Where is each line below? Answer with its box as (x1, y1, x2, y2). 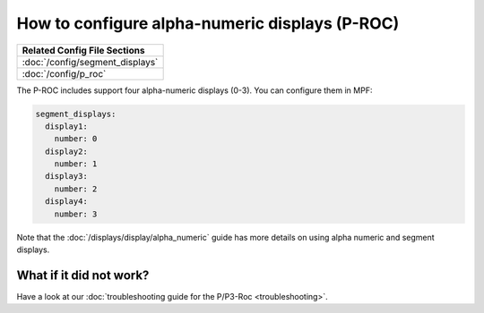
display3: (45, 171, 89, 182)
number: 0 (54, 134, 98, 144)
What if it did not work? (16, 267, 150, 283)
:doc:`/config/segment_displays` (22, 55, 159, 68)
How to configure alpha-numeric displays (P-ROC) (16, 13, 400, 33)
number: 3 (54, 208, 98, 219)
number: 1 (54, 159, 98, 169)
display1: (45, 121, 89, 131)
